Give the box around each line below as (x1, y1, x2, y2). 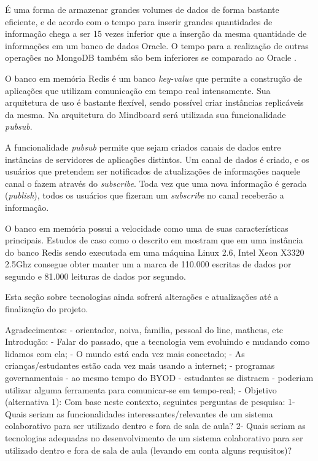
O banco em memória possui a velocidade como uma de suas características (5, 221, 289, 234)
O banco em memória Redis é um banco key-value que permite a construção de (5, 71, 303, 84)
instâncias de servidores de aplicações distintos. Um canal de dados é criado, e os (5, 152, 309, 165)
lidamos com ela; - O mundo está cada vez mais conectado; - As (5, 347, 245, 360)
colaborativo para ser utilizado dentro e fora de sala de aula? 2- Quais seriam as (5, 419, 306, 432)
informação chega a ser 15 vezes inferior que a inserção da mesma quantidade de (5, 27, 307, 40)
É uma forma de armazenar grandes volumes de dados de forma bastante (5, 3, 279, 15)
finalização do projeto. (5, 302, 88, 315)
